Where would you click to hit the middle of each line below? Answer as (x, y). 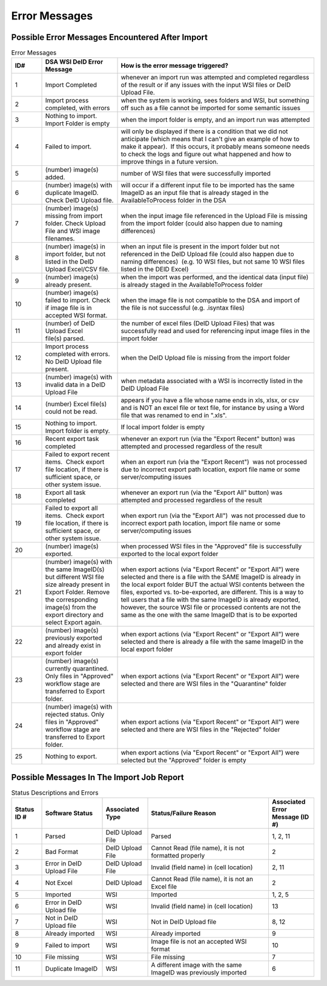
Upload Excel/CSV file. (78, 270)
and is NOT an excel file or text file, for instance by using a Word (213, 408)
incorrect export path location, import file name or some (201, 523)
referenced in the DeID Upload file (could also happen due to (207, 254)
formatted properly (178, 856)
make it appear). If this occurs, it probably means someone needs (215, 147)
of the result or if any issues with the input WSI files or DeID (206, 85)
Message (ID (290, 817)
